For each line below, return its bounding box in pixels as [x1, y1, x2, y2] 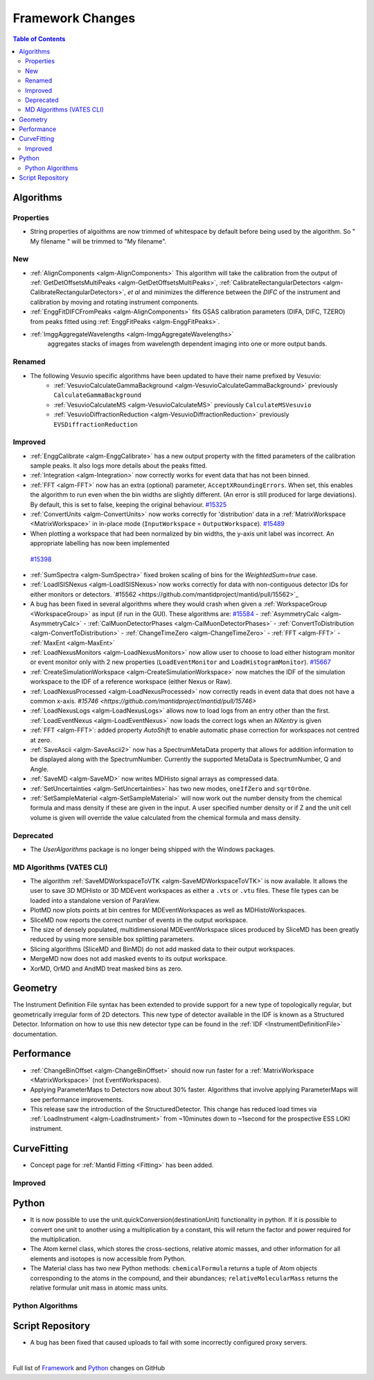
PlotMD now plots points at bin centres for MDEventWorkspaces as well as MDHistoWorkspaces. [30, 906, 307, 914]
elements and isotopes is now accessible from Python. [30, 1254, 186, 1263]
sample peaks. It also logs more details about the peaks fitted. [30, 461, 208, 470]
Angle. [30, 765, 49, 773]
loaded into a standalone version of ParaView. [30, 896, 161, 905]
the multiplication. [30, 1235, 82, 1243]
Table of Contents [12, 35, 66, 43]
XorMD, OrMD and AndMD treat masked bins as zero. [30, 964, 183, 973]
